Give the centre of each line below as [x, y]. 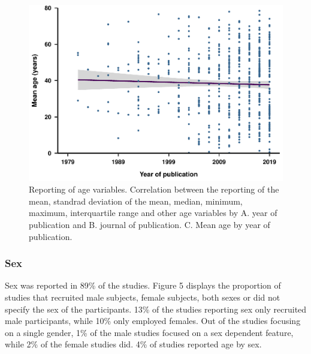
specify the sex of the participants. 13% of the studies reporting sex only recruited [156, 309]
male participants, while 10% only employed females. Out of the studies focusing [153, 321]
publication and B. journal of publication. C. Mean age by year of [150, 224]
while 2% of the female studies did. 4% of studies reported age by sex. [133, 344]
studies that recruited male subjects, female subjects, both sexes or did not [143, 297]
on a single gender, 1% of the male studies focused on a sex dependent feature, [149, 332]
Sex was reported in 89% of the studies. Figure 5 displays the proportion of [143, 285]
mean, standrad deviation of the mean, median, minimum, [136, 201]
